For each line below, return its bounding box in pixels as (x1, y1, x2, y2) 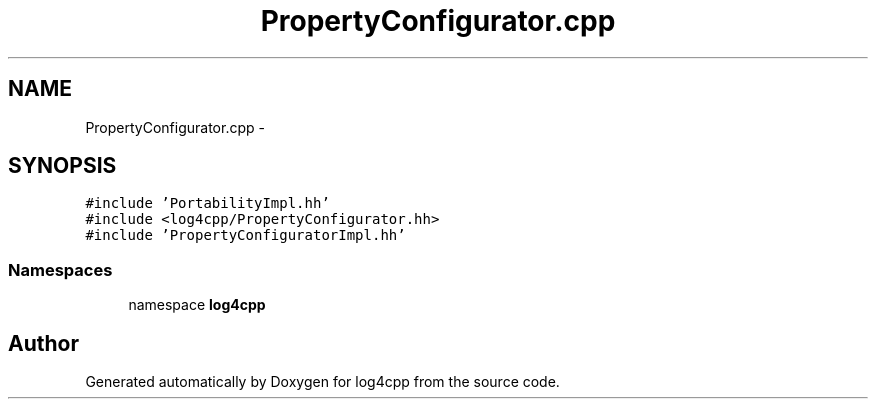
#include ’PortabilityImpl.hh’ (85, 195, 330, 212)
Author (8, 330, 79, 356)
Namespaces (8, 259, 113, 280)
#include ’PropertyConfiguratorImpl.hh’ (85, 227, 406, 244)
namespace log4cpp (128, 296, 266, 314)
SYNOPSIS (8, 153, 117, 179)
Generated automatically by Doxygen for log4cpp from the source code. (85, 373, 560, 391)
